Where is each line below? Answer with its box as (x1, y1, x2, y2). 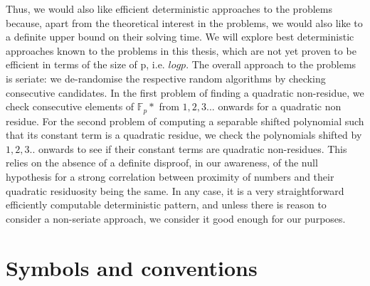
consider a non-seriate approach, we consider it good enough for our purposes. (6, 211, 346, 226)
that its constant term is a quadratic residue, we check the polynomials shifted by (6, 127, 362, 142)
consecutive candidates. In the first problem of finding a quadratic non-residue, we (6, 85, 364, 100)
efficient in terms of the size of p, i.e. (6, 57, 165, 72)
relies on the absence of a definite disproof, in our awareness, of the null (6, 155, 318, 170)
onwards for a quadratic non (218, 99, 342, 114)
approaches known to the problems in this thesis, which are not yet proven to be (6, 43, 356, 58)
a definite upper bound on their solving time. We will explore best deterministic (6, 29, 354, 44)
